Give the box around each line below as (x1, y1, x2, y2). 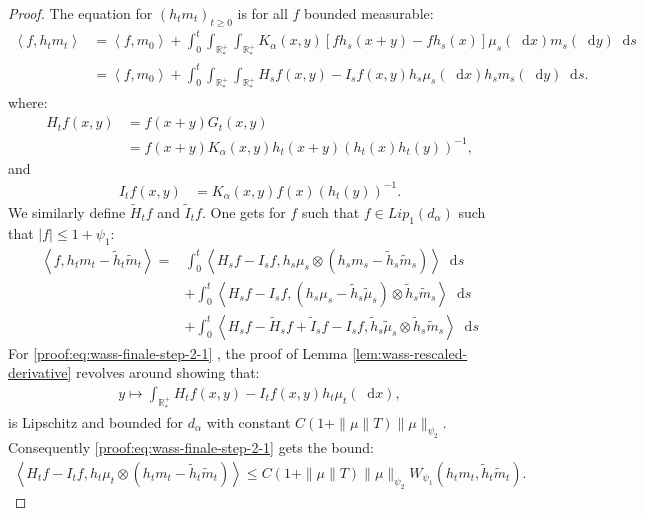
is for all (237, 3, 288, 23)
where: (8, 92, 48, 113)
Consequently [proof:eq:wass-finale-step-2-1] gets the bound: (8, 437, 375, 458)
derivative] (8, 362, 72, 383)
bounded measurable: (303, 3, 434, 23)
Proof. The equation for (8, 3, 153, 23)
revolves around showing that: (76, 362, 260, 383)
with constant (206, 411, 291, 432)
